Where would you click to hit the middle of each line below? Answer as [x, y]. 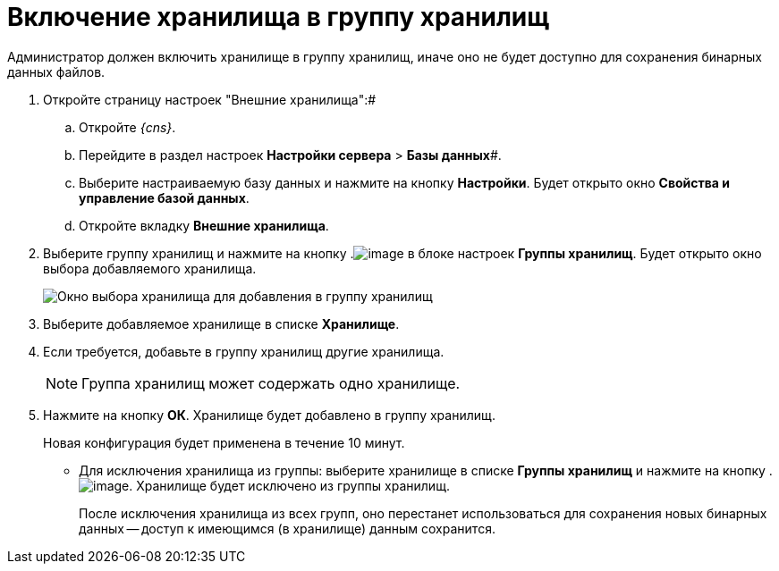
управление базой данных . [164, 197]
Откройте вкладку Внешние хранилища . [204, 225]
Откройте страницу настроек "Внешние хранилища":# [210, 99]
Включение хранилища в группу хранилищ [279, 17]
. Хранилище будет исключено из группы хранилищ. [290, 485]
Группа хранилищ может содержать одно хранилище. [271, 383]
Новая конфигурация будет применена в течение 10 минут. [224, 442]
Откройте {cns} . [127, 127]
